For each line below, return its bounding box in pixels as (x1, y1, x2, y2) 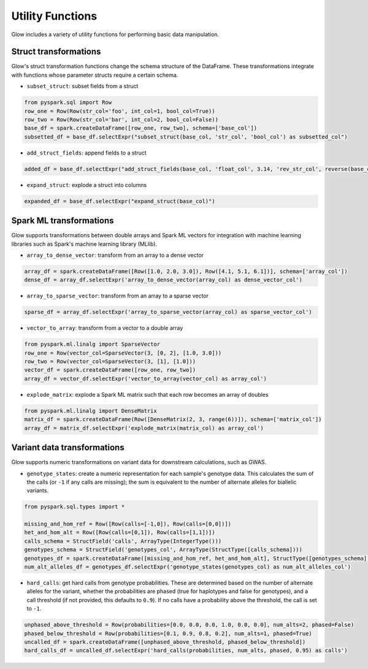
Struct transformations (11, 47, 101, 57)
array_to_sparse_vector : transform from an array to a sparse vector (26, 292, 209, 300)
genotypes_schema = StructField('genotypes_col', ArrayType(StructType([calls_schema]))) (24, 546, 303, 553)
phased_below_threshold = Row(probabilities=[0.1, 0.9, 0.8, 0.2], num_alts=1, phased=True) (24, 630, 312, 637)
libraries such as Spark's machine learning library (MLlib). (11, 240, 158, 248)
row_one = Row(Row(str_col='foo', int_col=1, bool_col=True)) (24, 107, 215, 115)
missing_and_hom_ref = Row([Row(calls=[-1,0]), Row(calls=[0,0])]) (24, 521, 232, 527)
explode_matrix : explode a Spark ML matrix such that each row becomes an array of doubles (26, 391, 269, 398)
